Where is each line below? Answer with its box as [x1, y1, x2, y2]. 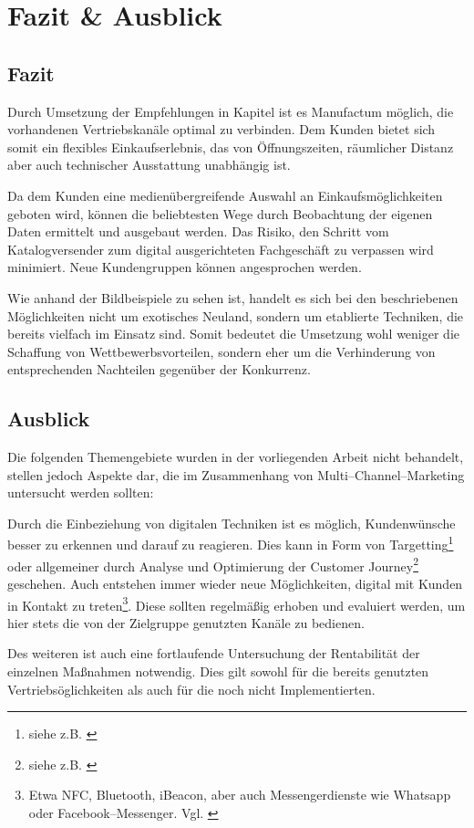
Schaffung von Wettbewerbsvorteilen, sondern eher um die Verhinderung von [7, 341, 436, 361]
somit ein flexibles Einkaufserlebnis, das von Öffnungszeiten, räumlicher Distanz [7, 137, 454, 156]
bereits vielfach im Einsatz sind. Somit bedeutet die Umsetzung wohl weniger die [7, 324, 460, 343]
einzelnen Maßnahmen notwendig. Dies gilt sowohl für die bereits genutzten [7, 662, 429, 680]
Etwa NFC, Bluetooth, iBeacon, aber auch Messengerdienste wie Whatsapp [28, 785, 451, 804]
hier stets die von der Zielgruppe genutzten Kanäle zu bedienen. [7, 613, 365, 632]
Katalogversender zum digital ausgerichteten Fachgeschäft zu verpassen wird [7, 239, 434, 258]
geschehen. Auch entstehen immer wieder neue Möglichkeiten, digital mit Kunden [7, 573, 463, 592]
